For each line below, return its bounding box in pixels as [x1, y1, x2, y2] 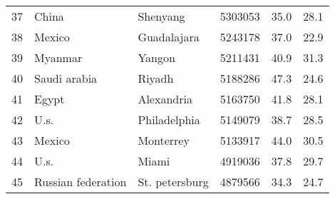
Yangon [138, 49, 175, 66]
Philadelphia [138, 111, 200, 128]
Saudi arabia [34, 70, 98, 86]
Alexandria [138, 91, 192, 107]
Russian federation [34, 173, 127, 190]
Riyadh [138, 70, 174, 86]
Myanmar [34, 49, 83, 66]
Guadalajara [138, 29, 200, 45]
